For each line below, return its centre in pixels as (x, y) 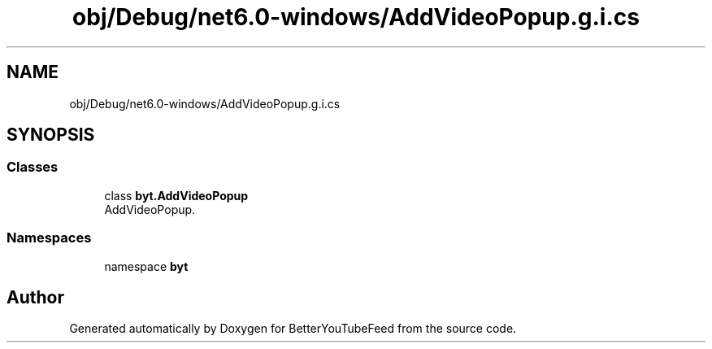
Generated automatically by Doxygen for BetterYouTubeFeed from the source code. (293, 329)
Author (35, 297)
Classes (33, 167)
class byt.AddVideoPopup (176, 195)
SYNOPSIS (51, 135)
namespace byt (146, 266)
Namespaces (49, 238)
